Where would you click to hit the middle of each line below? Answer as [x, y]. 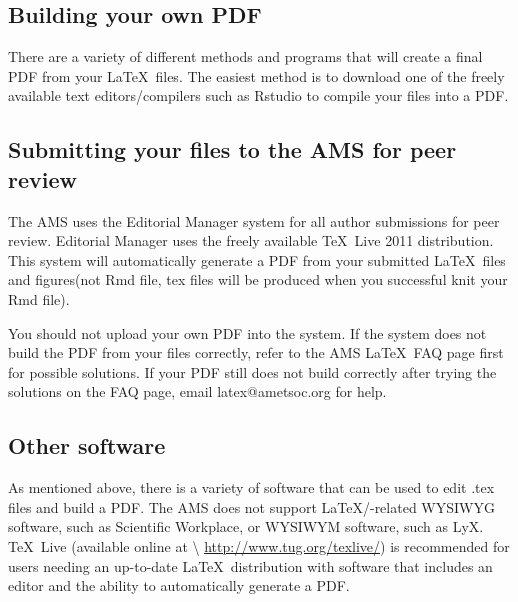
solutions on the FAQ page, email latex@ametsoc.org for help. [197, 391]
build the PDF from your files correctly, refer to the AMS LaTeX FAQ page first [256, 352]
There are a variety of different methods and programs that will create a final [245, 56]
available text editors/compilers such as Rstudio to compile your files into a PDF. [258, 95]
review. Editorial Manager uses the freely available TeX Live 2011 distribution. [251, 240]
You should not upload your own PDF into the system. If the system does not [247, 332]
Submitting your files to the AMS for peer [232, 149]
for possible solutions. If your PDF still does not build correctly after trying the [252, 371]
